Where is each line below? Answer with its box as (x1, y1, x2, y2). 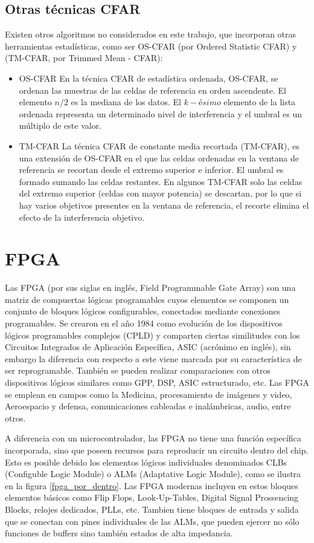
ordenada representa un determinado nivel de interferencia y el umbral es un (19, 107, 303, 120)
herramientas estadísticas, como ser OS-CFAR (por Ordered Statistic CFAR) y (5, 39, 297, 52)
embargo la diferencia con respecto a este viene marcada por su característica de (5, 352, 302, 365)
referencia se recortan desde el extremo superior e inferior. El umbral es (19, 163, 284, 176)
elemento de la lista (223, 96, 296, 108)
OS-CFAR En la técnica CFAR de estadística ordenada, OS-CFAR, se (19, 71, 278, 84)
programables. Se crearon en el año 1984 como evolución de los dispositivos (5, 317, 283, 330)
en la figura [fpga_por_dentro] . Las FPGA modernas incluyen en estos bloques (5, 479, 298, 492)
